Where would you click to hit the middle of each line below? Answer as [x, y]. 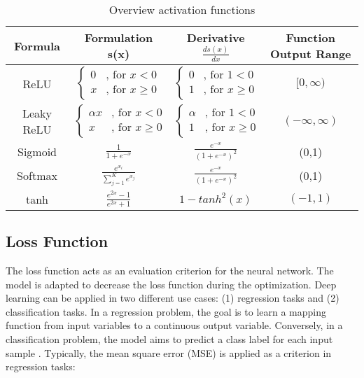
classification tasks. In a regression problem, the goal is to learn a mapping [166, 311]
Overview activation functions [182, 9]
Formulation [119, 37]
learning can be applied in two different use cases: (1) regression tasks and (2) [173, 298]
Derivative [216, 38]
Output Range [310, 54]
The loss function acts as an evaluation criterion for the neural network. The [170, 270]
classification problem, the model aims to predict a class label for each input [169, 338]
